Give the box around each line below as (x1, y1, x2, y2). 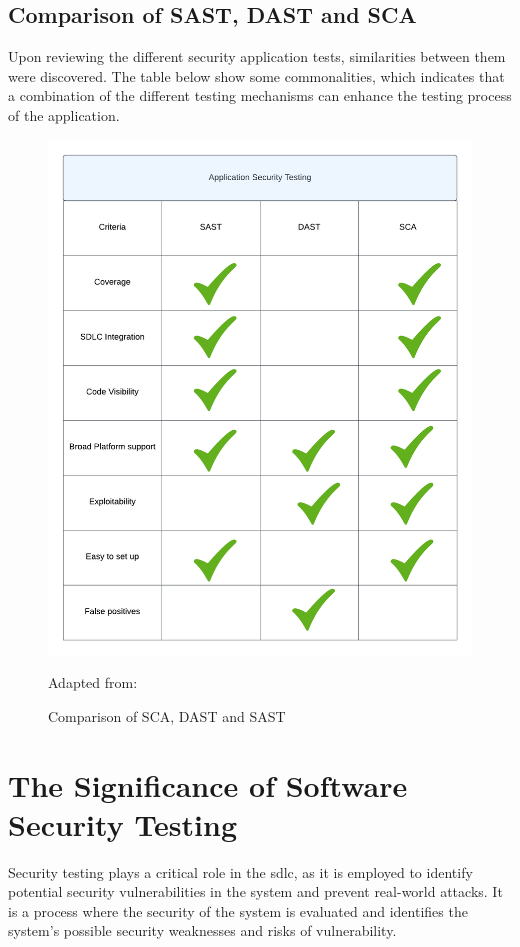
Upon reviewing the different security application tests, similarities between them (8, 46, 506, 67)
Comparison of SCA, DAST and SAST (48, 705, 286, 726)
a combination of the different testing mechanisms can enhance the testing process (8, 85, 512, 106)
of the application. (8, 104, 120, 125)
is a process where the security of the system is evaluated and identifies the (8, 900, 468, 921)
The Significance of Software (8, 764, 408, 805)
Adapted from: (48, 672, 138, 693)
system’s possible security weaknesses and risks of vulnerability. (8, 920, 397, 941)
